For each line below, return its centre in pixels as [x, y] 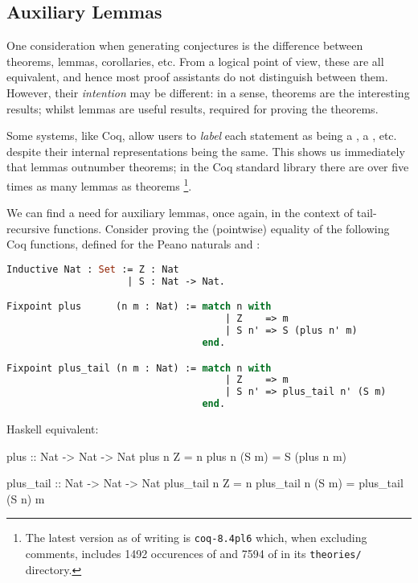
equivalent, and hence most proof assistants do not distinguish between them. [197, 77]
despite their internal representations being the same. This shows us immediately [206, 151]
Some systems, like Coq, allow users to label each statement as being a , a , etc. [202, 135]
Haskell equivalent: [53, 429]
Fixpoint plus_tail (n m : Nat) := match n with [139, 368]
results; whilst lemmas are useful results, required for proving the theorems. [193, 108]
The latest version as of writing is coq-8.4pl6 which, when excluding [196, 538]
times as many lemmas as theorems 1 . [99, 184]
